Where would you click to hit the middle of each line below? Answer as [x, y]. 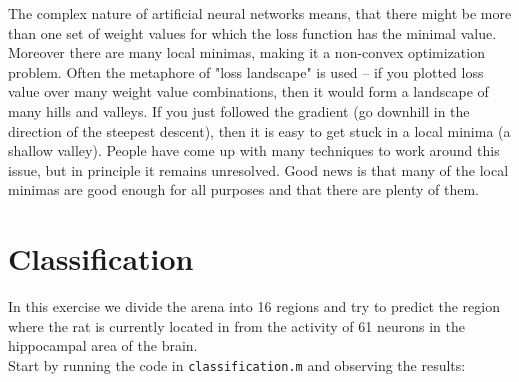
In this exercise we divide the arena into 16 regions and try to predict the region [254, 306]
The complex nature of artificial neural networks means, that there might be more [260, 13]
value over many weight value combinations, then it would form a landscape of [248, 91]
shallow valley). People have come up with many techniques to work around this [254, 150]
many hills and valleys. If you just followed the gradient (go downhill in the [239, 110]
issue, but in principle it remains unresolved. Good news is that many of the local [258, 169]
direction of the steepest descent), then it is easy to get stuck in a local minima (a [259, 130]
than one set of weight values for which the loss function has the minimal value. [252, 32]
